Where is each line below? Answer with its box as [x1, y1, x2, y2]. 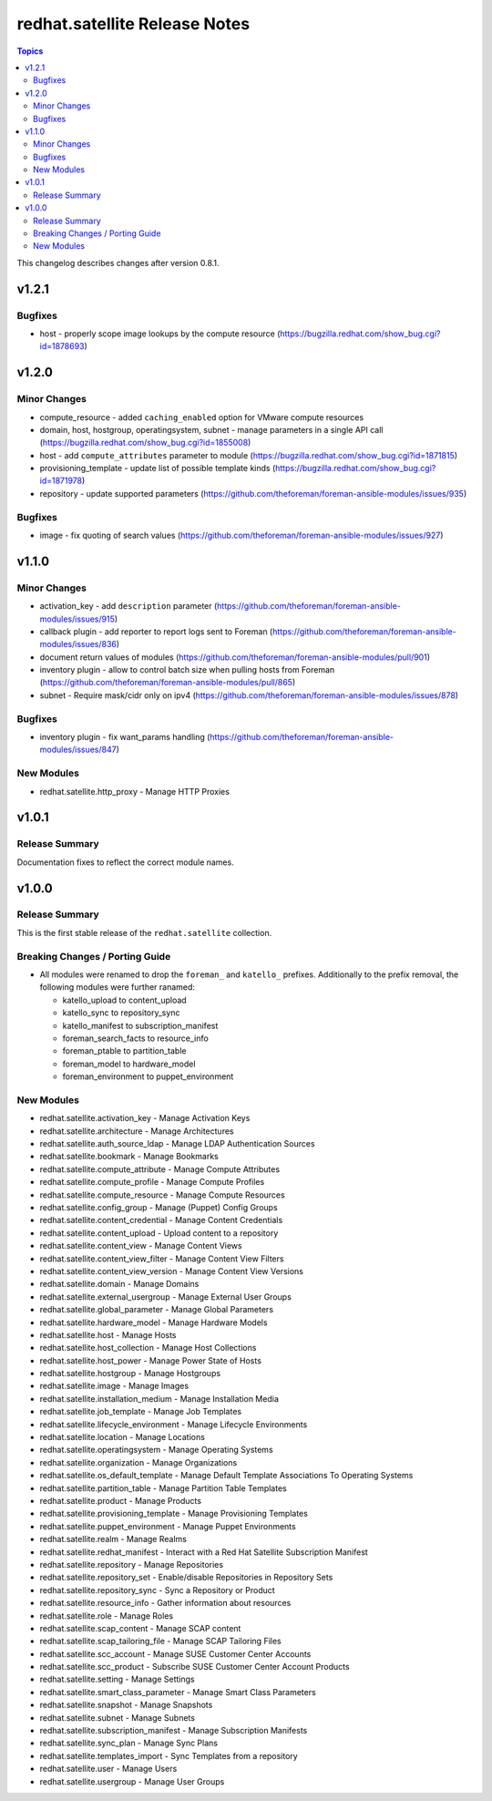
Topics [16, 46, 44, 57]
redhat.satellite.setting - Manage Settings [39, 1673, 195, 1685]
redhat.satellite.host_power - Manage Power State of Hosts [39, 1354, 261, 1366]
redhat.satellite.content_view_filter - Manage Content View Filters [39, 1253, 284, 1264]
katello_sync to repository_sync [62, 1007, 180, 1018]
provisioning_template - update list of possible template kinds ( [39, 463, 276, 474]
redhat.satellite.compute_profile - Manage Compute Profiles [39, 1177, 265, 1188]
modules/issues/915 [39, 613, 116, 624]
